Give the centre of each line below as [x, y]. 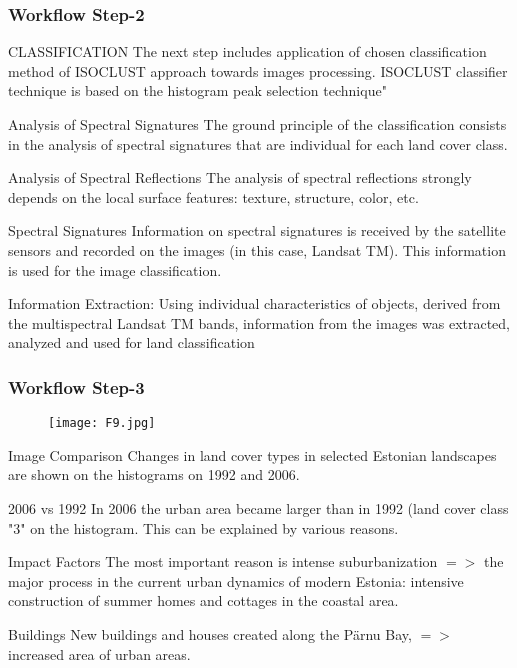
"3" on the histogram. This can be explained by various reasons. [203, 527]
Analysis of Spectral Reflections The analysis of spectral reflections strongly [240, 177]
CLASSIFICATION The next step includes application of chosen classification [247, 51]
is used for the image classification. [115, 269]
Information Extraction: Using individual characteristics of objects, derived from [254, 303]
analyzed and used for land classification [131, 342]
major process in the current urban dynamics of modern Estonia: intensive [236, 580]
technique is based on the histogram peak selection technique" [197, 90]
